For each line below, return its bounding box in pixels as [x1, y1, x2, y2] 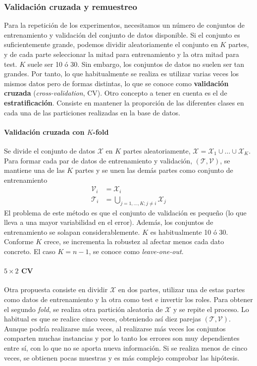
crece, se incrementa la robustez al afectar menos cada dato [44, 236, 224, 247]
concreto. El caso [4, 246, 55, 257]
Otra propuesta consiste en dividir [4, 284, 108, 295]
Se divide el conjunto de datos [4, 145, 96, 156]
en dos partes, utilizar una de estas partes [118, 284, 245, 295]
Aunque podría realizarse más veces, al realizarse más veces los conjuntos [4, 323, 226, 333]
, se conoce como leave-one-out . [89, 246, 184, 257]
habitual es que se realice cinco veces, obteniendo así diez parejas [4, 314, 201, 324]
